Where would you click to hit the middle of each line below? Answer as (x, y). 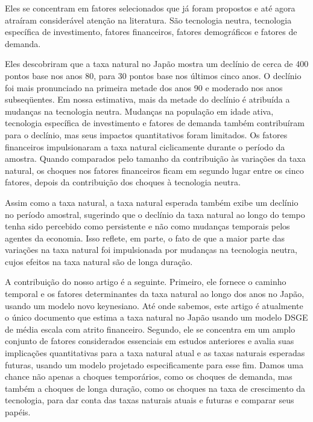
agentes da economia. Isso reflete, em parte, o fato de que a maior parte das (145, 238)
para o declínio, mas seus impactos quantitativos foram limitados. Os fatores (146, 134)
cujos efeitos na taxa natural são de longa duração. (99, 261)
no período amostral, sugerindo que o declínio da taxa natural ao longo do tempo (155, 214)
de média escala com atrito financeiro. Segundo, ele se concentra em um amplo (150, 329)
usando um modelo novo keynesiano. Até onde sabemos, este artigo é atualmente (154, 305)
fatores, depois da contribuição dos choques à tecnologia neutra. (123, 182)
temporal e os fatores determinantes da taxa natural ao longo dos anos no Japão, (155, 294)
